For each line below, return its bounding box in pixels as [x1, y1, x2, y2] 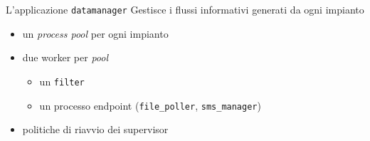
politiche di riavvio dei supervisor [22, 122, 169, 137]
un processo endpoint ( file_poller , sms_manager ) [39, 98, 261, 113]
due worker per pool [22, 50, 109, 65]
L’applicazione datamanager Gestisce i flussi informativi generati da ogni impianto [6, 2, 364, 16]
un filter [39, 73, 85, 88]
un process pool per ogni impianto [22, 26, 169, 41]
